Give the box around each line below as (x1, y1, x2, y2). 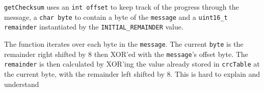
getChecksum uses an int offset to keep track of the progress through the (4, 2, 239, 12)
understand (4, 78, 39, 89)
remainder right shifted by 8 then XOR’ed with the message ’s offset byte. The (4, 48, 248, 59)
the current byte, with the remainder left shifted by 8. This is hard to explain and (4, 68, 260, 79)
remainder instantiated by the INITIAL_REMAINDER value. (4, 21, 183, 32)
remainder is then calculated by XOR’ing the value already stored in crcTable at (4, 58, 260, 69)
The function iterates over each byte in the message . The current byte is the (4, 38, 244, 49)
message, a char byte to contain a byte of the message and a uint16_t (4, 11, 228, 22)
